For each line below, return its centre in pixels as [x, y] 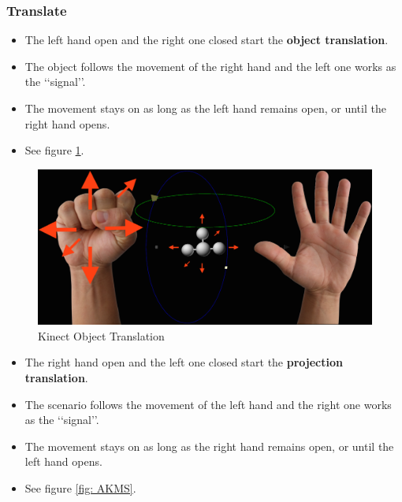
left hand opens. [63, 461]
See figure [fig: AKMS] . [80, 488]
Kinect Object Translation [101, 335]
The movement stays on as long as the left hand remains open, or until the [205, 108]
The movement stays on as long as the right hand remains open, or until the [209, 446]
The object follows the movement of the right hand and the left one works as [210, 66]
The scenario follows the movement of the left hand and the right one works [208, 404]
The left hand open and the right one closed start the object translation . [207, 40]
